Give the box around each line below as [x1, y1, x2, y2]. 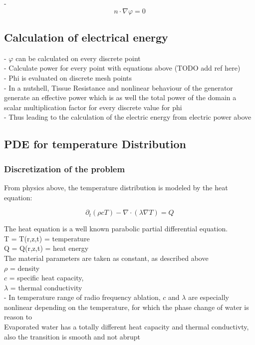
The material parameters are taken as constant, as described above [4, 252, 209, 263]
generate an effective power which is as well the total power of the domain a [4, 92, 237, 103]
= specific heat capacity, [9, 272, 84, 283]
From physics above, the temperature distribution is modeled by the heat [4, 182, 228, 192]
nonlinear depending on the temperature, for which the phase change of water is [4, 301, 249, 312]
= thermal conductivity [10, 282, 82, 292]
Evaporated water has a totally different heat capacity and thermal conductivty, [4, 321, 249, 332]
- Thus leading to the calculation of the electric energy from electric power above [4, 112, 252, 122]
